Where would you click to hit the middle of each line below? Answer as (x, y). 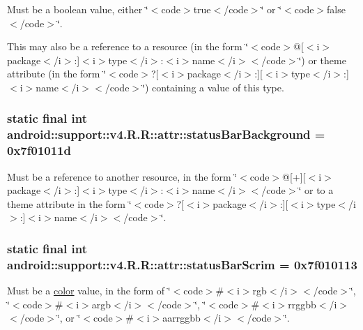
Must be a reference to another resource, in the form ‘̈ (122, 176)
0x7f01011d (39, 150)
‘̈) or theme (322, 60)
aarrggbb (181, 318)
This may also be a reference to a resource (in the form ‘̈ (128, 46)
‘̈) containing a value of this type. (213, 87)
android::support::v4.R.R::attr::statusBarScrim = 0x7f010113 (182, 264)
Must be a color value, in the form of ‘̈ (89, 291)
